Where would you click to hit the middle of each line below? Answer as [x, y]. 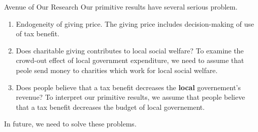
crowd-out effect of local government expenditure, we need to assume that [130, 60]
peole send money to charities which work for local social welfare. [117, 70]
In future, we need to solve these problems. [70, 124]
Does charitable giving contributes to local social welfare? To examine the [130, 50]
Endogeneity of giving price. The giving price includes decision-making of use [135, 23]
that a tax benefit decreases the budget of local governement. [110, 107]
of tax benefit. [38, 34]
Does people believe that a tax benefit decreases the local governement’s [128, 87]
